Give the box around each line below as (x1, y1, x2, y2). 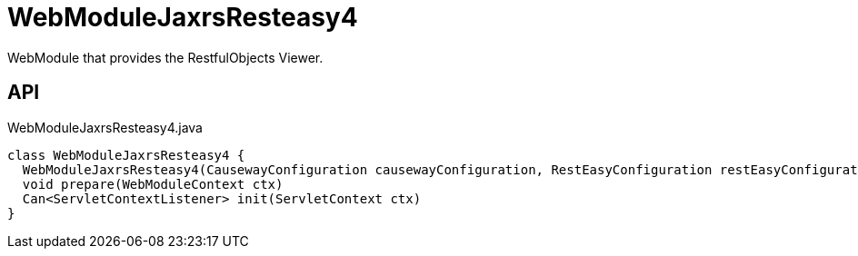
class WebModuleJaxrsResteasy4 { (7, 147, 245, 162)
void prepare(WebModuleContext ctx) (22, 176, 284, 192)
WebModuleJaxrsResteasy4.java (7, 119, 203, 135)
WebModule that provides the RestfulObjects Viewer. (7, 49, 324, 65)
